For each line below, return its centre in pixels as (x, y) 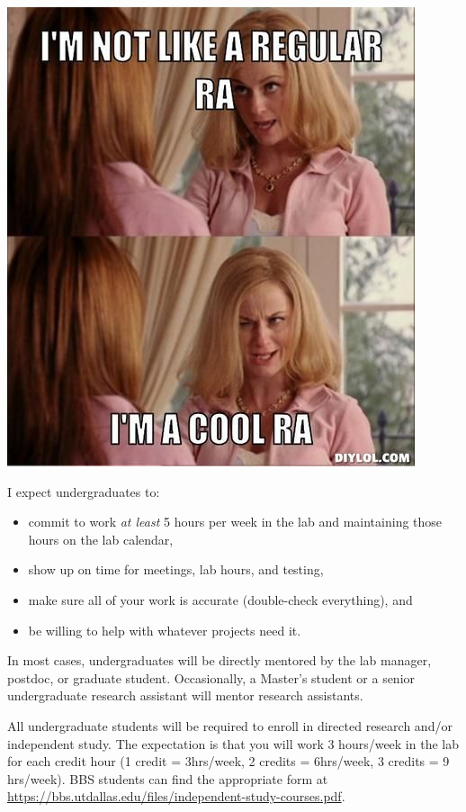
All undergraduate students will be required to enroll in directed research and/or (230, 725)
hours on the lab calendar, (101, 539)
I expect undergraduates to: (84, 491)
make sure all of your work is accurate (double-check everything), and (220, 599)
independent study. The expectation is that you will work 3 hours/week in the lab (233, 743)
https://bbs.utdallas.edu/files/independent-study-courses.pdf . (176, 796)
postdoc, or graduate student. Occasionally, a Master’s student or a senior (211, 677)
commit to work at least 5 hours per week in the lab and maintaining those (235, 522)
